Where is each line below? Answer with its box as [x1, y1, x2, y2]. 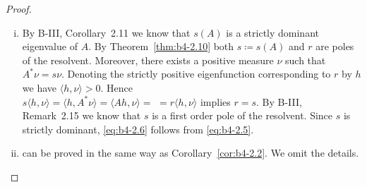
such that [285, 52, 326, 67]
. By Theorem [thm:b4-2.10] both [88, 39, 234, 54]
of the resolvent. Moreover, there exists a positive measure [22, 52, 274, 67]
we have [22, 80, 56, 95]
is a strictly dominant [226, 25, 319, 40]
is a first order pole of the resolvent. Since [152, 108, 333, 123]
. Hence [100, 80, 133, 95]
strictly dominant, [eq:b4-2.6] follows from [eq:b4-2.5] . [22, 121, 254, 136]
